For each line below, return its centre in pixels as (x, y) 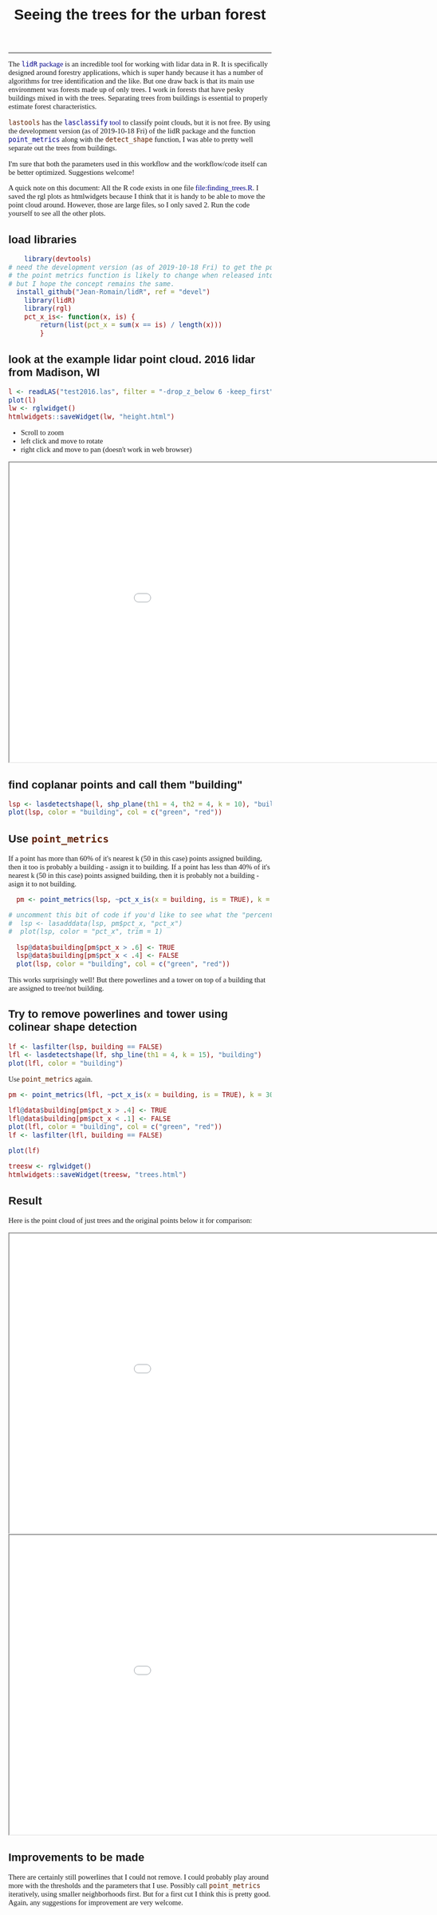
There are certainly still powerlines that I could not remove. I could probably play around (139, 1877)
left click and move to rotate (62, 441)
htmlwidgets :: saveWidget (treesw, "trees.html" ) (98, 1175)
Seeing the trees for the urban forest (140, 14)
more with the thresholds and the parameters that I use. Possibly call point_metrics (134, 1885)
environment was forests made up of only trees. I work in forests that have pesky (126, 90)
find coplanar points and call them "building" (126, 785)
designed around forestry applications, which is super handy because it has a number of (136, 73)
